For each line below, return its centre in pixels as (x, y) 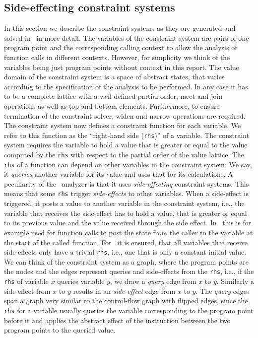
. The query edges (223, 291)
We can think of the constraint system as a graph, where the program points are (126, 261)
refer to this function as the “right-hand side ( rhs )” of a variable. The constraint (127, 135)
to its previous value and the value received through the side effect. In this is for (128, 223)
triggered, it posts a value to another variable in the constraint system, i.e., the (124, 203)
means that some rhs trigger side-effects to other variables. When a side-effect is (126, 193)
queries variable (81, 281)
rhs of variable (26, 281)
